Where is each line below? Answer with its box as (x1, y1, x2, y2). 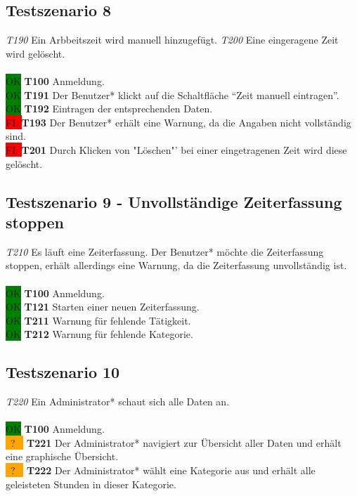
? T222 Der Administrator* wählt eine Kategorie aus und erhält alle (10, 463, 316, 478)
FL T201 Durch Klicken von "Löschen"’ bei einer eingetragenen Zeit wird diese (6, 142, 347, 157)
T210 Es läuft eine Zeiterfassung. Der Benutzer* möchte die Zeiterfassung (6, 244, 324, 259)
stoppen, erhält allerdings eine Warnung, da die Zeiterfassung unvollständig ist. (6, 258, 347, 273)
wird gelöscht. (6, 46, 65, 60)
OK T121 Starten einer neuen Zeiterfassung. (6, 299, 200, 314)
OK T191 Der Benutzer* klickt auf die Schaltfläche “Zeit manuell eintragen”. (6, 87, 339, 102)
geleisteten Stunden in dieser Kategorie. (6, 476, 176, 491)
